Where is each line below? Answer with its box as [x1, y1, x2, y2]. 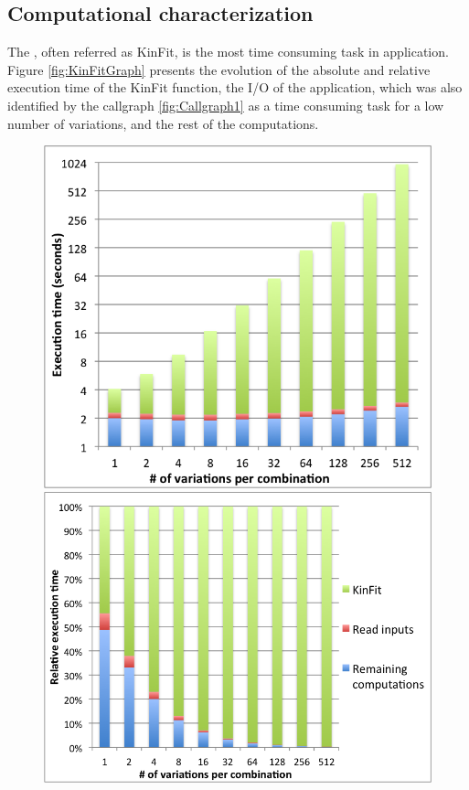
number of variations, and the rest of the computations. [7, 113, 319, 133]
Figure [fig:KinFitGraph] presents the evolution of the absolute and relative [7, 59, 431, 79]
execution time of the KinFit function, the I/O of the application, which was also [7, 78, 463, 97]
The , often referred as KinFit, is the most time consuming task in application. [7, 42, 449, 61]
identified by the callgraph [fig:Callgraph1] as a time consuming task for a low [7, 95, 444, 114]
